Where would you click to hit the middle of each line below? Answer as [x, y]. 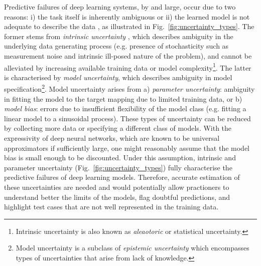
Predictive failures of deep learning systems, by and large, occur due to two [120, 7]
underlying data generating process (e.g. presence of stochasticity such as [116, 46]
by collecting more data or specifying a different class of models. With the [118, 128]
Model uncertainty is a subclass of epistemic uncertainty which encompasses [133, 248]
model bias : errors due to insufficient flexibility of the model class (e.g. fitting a [125, 108]
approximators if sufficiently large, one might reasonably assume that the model [127, 148]
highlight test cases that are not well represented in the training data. [111, 207]
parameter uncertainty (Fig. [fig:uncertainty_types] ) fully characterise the [118, 167]
